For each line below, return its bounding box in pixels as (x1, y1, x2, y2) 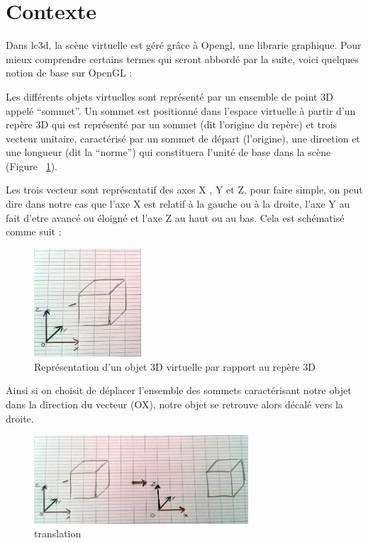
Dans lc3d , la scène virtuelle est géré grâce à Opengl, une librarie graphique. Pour (6, 38, 362, 52)
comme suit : (6, 224, 62, 239)
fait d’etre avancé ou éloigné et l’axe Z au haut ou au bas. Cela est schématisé (6, 210, 345, 225)
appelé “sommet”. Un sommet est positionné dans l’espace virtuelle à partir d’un (6, 103, 356, 118)
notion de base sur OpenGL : (6, 65, 133, 80)
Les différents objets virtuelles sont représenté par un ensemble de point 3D (6, 89, 333, 103)
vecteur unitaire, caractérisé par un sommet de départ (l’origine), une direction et (6, 130, 360, 145)
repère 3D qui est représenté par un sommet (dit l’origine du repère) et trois (6, 117, 338, 132)
